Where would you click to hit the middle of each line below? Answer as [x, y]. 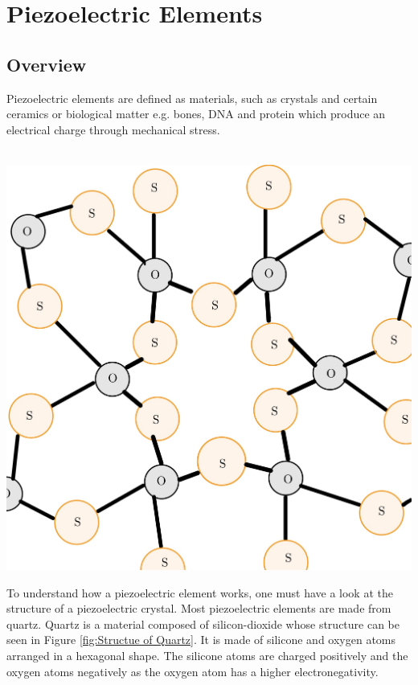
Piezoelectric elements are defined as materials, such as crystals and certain [192, 98]
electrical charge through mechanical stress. [113, 129]
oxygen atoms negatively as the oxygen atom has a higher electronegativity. [193, 671]
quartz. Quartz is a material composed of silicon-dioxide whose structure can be [203, 623]
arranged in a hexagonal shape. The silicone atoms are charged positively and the [207, 655]
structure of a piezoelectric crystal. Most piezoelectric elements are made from [199, 608]
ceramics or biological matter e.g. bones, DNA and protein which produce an [196, 114]
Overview [47, 64]
